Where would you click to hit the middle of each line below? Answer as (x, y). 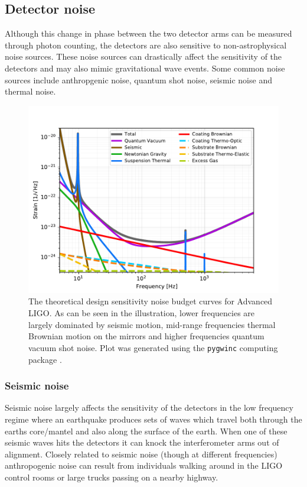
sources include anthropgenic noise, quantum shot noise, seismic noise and (138, 79)
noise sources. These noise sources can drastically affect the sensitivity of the (143, 56)
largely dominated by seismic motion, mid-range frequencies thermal (152, 324)
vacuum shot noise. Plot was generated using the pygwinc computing (153, 347)
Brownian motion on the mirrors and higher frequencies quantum (146, 336)
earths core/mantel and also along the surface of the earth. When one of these (146, 431)
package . (45, 359)
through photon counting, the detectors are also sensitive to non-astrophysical (146, 45)
